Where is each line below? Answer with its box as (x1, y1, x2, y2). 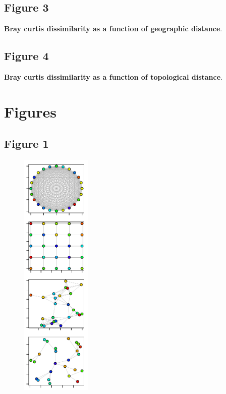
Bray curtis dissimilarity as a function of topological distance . (4, 72, 222, 82)
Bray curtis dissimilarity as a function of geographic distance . (4, 23, 222, 34)
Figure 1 (4, 136, 49, 151)
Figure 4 (4, 48, 49, 64)
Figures (4, 101, 56, 122)
